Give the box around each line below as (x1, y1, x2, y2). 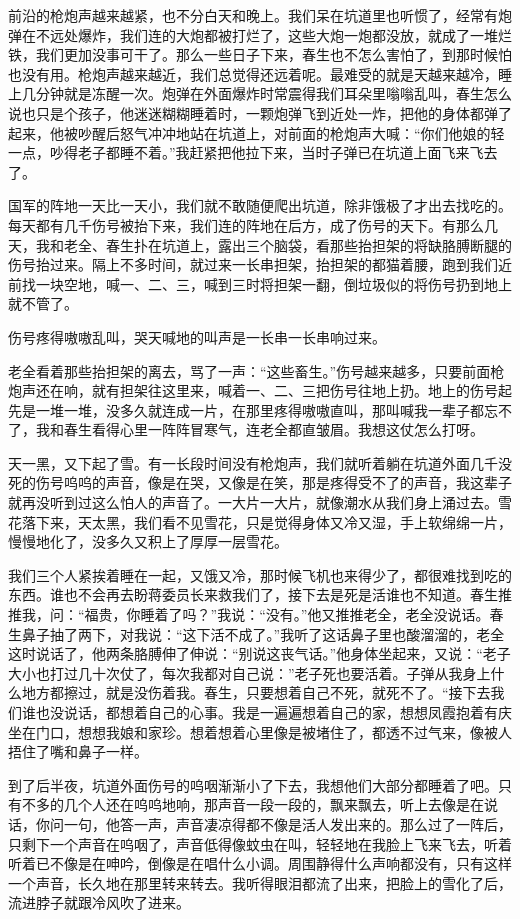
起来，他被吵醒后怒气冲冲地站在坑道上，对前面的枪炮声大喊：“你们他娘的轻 (8, 122, 505, 143)
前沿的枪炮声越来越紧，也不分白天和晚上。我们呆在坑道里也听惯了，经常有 (8, 5, 498, 25)
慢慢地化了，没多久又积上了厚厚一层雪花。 (8, 531, 288, 552)
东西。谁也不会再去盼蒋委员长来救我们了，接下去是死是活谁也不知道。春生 (8, 584, 498, 605)
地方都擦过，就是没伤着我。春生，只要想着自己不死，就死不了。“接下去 (21, 682, 491, 703)
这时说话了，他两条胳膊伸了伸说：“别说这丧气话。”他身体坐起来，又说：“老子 (8, 643, 511, 664)
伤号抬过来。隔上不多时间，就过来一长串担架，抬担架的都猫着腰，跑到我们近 (8, 254, 512, 275)
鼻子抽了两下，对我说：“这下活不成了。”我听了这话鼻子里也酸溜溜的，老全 (21, 623, 505, 644)
